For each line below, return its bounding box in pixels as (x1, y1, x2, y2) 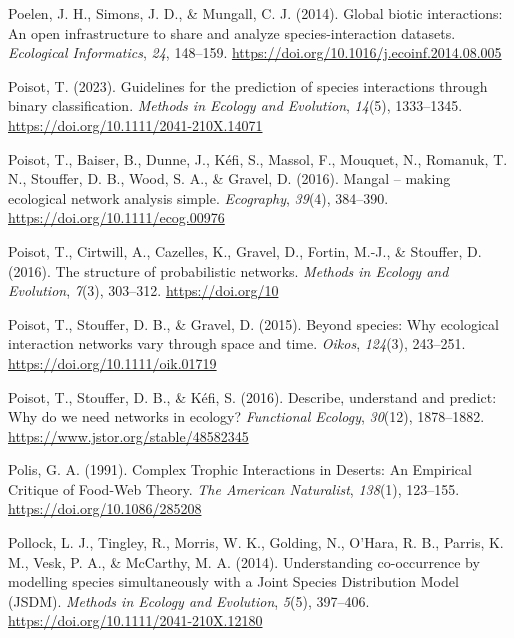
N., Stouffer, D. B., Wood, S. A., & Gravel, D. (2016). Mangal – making (8, 168, 451, 189)
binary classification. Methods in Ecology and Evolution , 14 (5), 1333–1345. (8, 95, 463, 116)
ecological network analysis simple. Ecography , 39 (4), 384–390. (8, 187, 389, 208)
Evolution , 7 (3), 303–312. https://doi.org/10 (8, 280, 279, 301)
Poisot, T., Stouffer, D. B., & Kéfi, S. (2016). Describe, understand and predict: (8, 386, 497, 407)
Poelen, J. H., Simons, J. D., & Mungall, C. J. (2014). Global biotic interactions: (8, 3, 503, 23)
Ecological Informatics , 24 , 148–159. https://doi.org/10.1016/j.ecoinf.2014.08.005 (8, 42, 502, 63)
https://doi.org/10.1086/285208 (8, 498, 202, 519)
